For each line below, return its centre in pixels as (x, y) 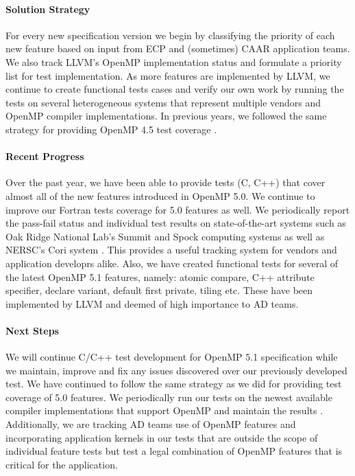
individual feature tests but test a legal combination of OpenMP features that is (174, 451)
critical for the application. (62, 464)
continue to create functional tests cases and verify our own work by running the (175, 89)
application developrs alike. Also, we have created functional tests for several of (172, 263)
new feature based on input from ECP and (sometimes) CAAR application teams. (178, 48)
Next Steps (32, 330)
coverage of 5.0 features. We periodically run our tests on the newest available (169, 397)
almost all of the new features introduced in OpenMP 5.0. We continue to (160, 195)
